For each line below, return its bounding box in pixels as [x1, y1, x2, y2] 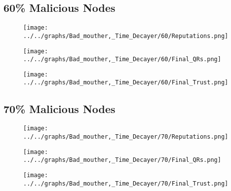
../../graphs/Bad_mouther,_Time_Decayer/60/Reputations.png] [23, 32, 229, 39]
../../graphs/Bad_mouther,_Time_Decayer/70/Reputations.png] [23, 133, 229, 140]
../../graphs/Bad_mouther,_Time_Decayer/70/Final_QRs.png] [23, 156, 221, 164]
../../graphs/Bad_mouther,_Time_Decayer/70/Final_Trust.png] [23, 180, 229, 187]
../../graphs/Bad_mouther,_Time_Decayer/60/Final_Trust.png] [23, 79, 229, 86]
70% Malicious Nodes [3, 101, 115, 116]
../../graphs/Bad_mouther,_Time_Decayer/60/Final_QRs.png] [23, 56, 221, 63]
